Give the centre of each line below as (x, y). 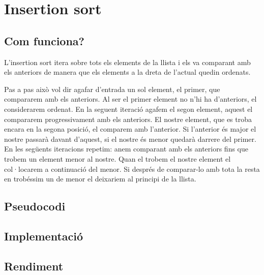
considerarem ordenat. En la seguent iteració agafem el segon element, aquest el (128, 109)
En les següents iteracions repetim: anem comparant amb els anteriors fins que (126, 149)
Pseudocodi (35, 206)
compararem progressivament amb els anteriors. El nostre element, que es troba (128, 119)
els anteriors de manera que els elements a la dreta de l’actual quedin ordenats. (127, 72)
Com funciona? (44, 40)
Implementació (44, 236)
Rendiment (34, 266)
